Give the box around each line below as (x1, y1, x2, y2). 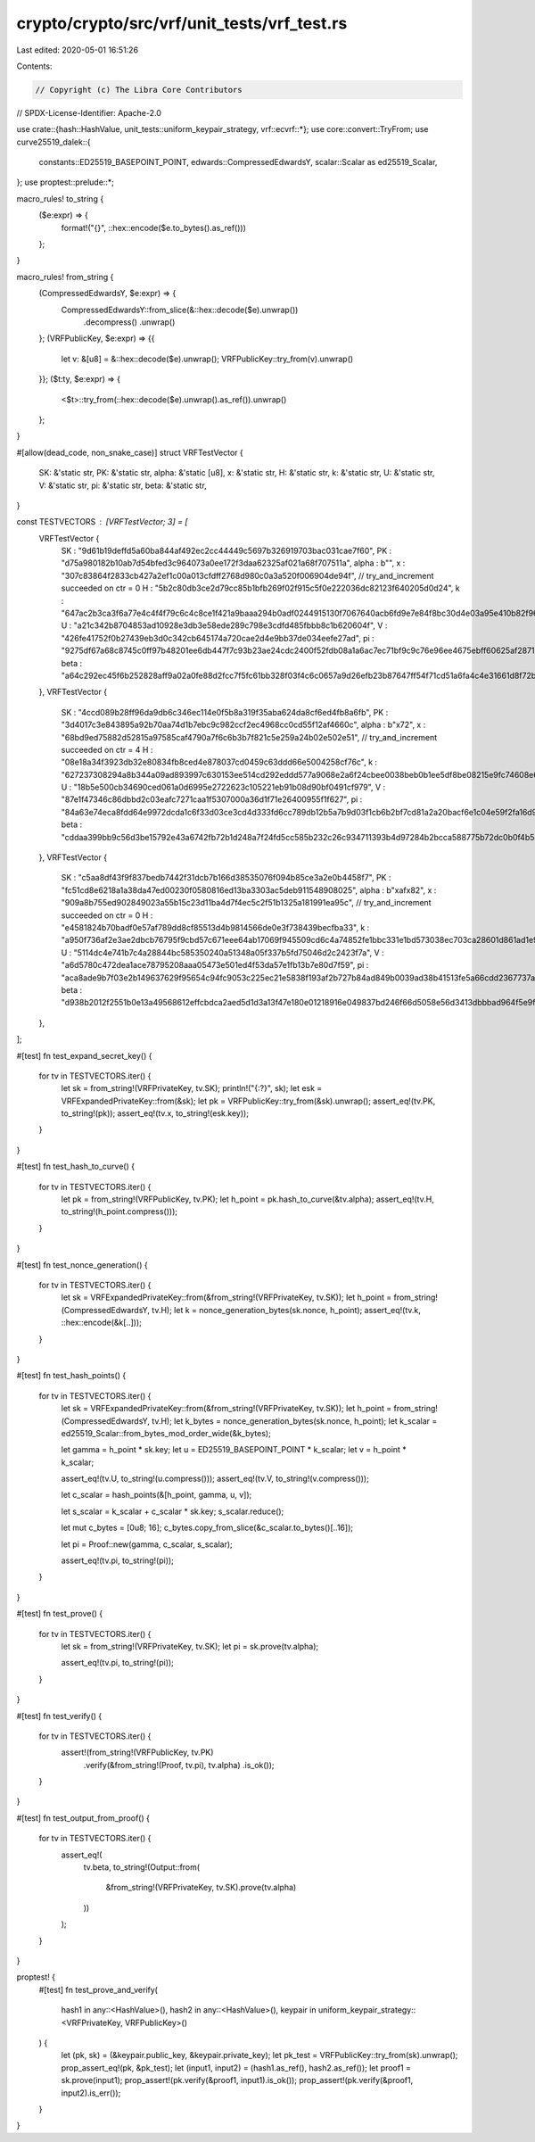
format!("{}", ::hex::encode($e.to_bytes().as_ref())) (61, 222, 247, 233)
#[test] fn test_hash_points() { (16, 1370, 127, 1381)
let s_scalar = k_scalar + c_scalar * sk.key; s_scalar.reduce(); (61, 1506, 284, 1517)
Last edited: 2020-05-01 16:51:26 (16, 45, 138, 55)
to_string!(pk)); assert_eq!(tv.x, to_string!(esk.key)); (61, 1108, 250, 1119)
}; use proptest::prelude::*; (16, 177, 115, 187)
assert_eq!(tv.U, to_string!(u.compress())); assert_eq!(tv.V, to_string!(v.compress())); (61, 1473, 369, 1485)
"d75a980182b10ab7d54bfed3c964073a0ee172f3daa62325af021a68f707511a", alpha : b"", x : (61, 558, 406, 568)
